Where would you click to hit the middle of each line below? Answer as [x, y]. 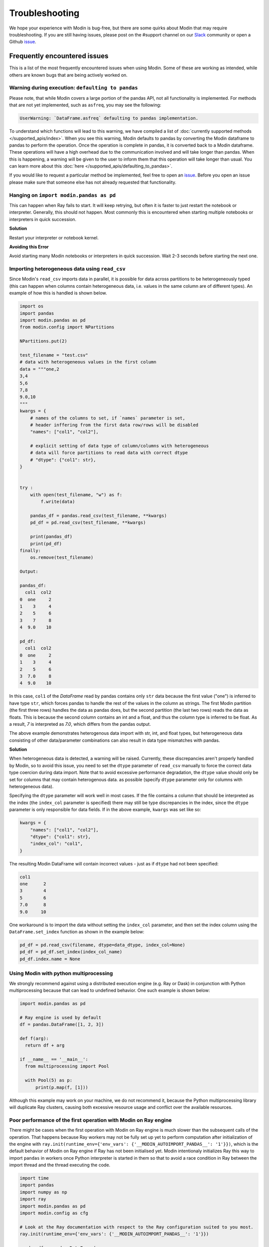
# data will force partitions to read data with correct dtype [109, 453]
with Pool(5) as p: [49, 1080]
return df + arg [45, 1045]
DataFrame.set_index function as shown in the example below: [77, 932]
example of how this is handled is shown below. [58, 293]
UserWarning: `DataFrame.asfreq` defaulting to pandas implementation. [109, 118]
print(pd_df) [46, 543]
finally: [30, 550]
